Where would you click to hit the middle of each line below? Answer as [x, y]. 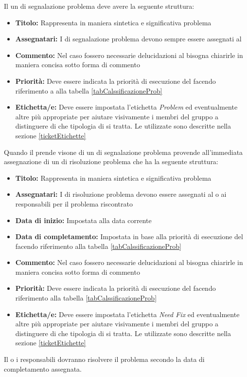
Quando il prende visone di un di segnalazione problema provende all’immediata [123, 152]
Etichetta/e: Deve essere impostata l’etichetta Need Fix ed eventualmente [127, 314]
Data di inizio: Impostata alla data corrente [83, 220]
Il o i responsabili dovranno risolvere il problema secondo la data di [104, 359]
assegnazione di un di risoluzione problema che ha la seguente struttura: [111, 161]
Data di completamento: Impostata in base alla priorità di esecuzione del [129, 236]
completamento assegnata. [43, 368]
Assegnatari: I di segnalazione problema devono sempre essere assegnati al [128, 39]
